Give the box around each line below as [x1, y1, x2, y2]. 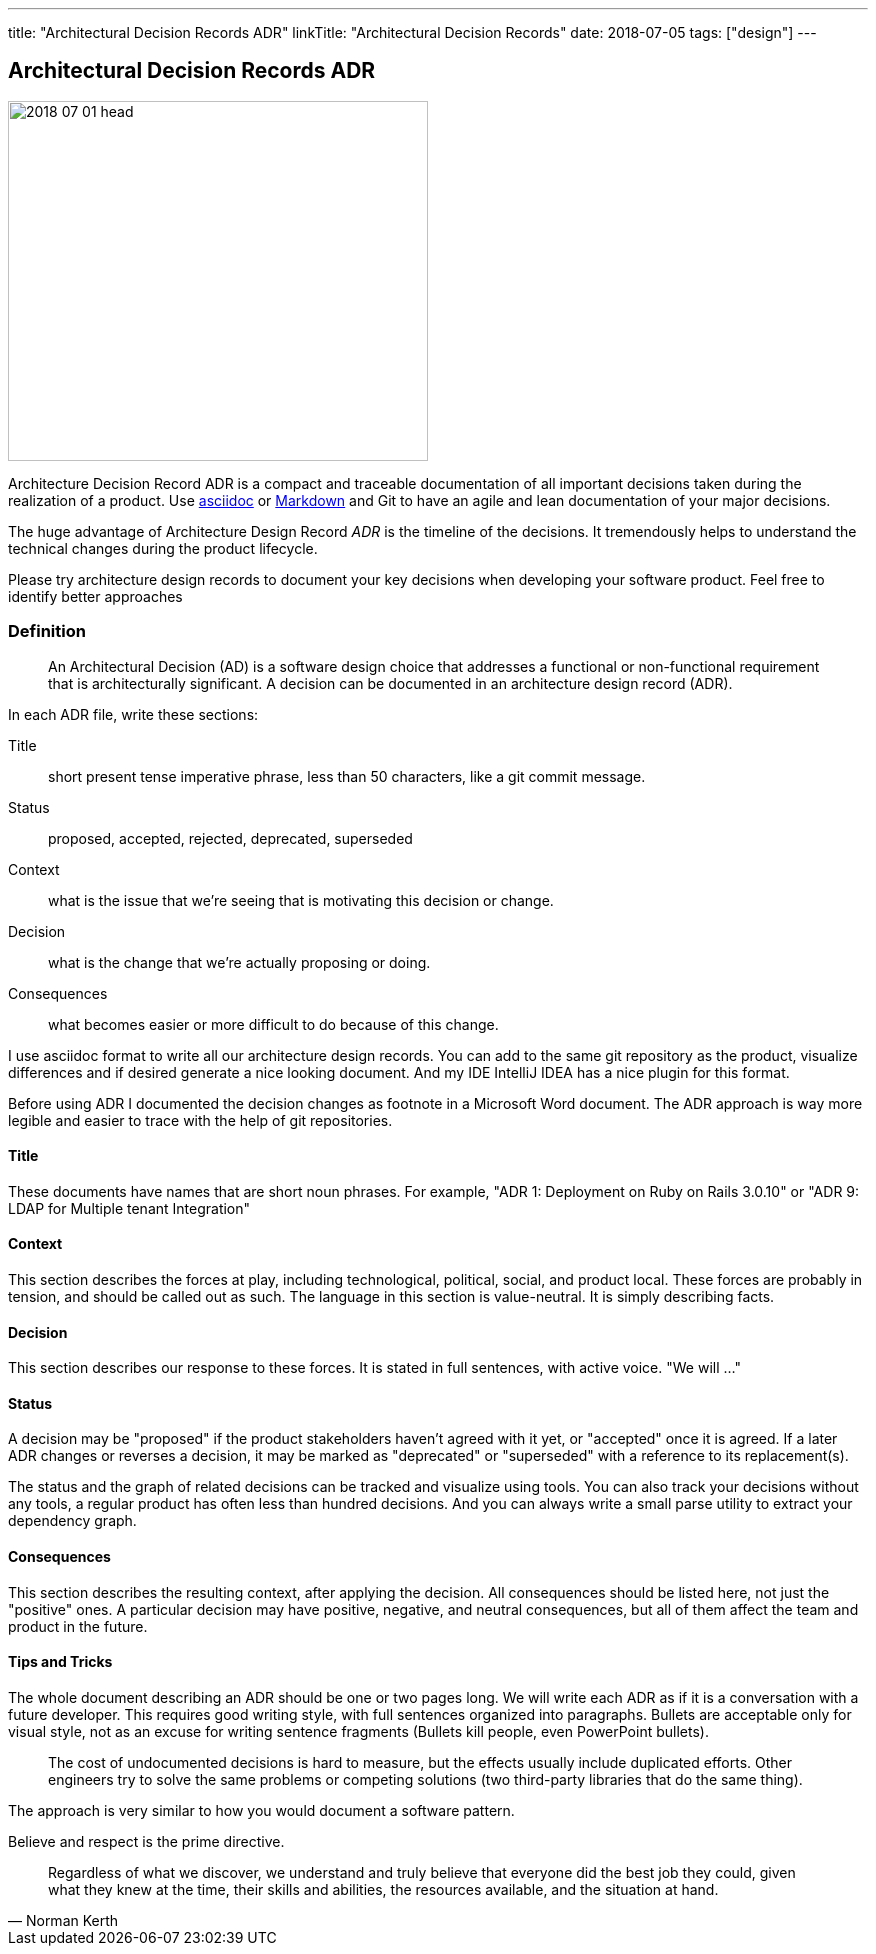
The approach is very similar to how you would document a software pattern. [8, 1801, 515, 1819]
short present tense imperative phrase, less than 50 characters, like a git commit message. [48, 767, 646, 785]
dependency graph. [8, 1512, 137, 1530]
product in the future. [8, 1617, 148, 1635]
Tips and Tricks [8, 1653, 113, 1671]
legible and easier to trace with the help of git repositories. [8, 1111, 393, 1129]
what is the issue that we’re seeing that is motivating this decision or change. [48, 891, 554, 909]
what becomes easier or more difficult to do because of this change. [48, 1015, 499, 1033]
